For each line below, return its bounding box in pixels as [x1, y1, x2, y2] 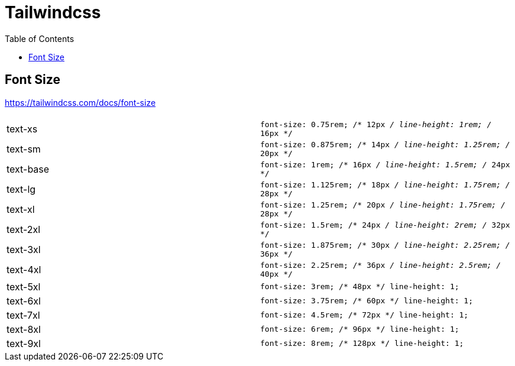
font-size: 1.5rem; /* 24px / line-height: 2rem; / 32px [260, 220, 510, 229]
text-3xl [7, 243, 41, 255]
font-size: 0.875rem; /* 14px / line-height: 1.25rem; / [260, 140, 510, 149]
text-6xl [7, 294, 41, 307]
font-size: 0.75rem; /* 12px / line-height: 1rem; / [260, 119, 492, 129]
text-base [7, 163, 50, 175]
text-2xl [7, 223, 41, 235]
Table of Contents [5, 33, 75, 44]
